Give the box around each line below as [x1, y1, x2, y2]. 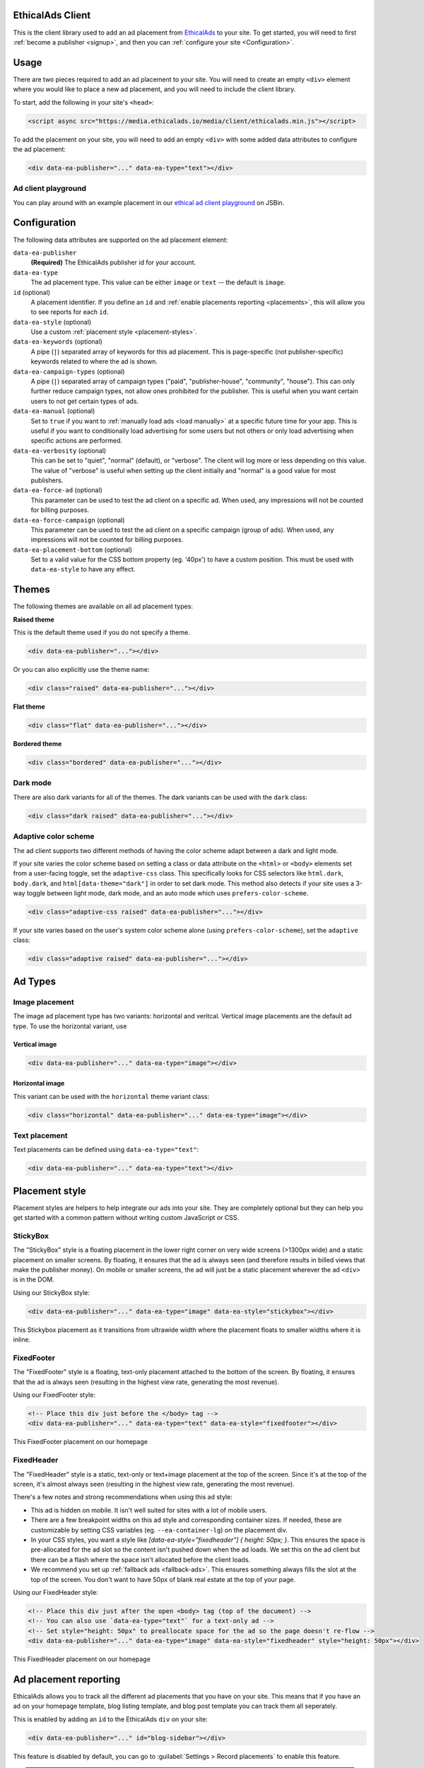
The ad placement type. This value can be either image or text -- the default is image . [30, 278, 286, 286]
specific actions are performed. [30, 436, 123, 445]
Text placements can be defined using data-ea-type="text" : [13, 1146, 199, 1154]
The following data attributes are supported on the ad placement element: [13, 235, 228, 244]
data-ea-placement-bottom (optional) [13, 545, 133, 554]
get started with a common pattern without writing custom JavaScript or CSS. [13, 1214, 240, 1222]
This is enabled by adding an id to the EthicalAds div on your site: [13, 1715, 208, 1723]
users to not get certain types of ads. [30, 397, 139, 405]
